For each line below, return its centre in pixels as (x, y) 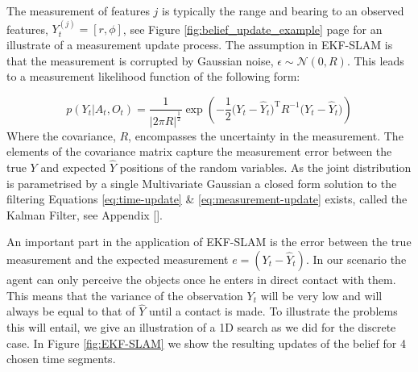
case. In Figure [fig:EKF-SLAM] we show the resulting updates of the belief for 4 (206, 343)
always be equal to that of (71, 311)
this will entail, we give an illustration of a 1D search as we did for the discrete (201, 326)
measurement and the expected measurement (118, 259)
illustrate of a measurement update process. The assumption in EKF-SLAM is (200, 44)
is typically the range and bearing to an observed (283, 10)
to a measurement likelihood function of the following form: (153, 76)
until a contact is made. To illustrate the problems (273, 311)
